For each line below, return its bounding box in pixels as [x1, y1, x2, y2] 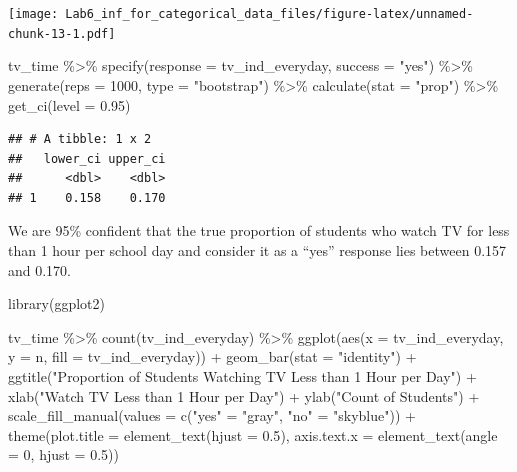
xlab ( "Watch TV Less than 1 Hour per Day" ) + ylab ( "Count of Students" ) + [8, 385, 480, 406]
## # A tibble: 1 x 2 [8, 132, 152, 147]
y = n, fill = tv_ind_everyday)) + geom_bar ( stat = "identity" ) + [8, 346, 417, 367]
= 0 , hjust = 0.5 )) [8, 444, 119, 465]
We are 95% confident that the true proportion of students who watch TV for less [8, 220, 510, 241]
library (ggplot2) [8, 293, 105, 314]
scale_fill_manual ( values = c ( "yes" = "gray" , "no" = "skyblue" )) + [8, 405, 416, 426]
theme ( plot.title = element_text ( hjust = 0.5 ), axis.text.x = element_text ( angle [8, 424, 498, 445]
